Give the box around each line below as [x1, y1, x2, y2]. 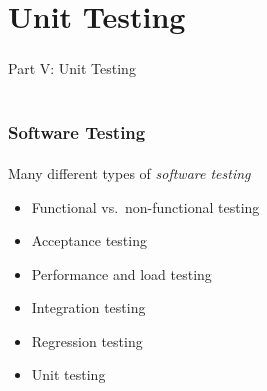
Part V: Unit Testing [8, 58, 136, 79]
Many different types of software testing [8, 162, 251, 183]
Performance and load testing [31, 263, 212, 284]
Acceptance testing [31, 230, 147, 251]
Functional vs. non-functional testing [31, 196, 260, 217]
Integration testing [31, 297, 146, 318]
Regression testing [31, 330, 143, 351]
